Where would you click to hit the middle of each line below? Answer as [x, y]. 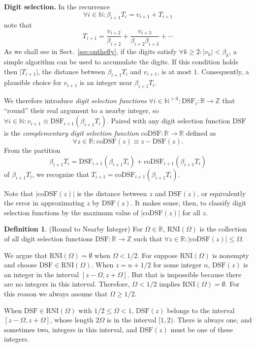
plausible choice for [33, 82]
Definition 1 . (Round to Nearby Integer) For [73, 229]
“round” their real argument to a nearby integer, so [81, 110]
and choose [20, 265]
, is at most [174, 71]
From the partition [32, 150]
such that [148, 238]
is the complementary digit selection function [71, 133]
